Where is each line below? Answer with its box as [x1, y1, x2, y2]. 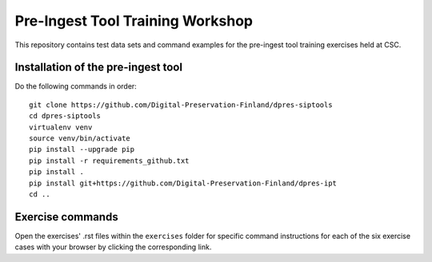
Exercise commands [14, 210, 119, 224]
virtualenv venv [29, 122, 93, 132]
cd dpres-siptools [29, 112, 102, 121]
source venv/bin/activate [29, 134, 131, 143]
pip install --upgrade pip [29, 145, 135, 154]
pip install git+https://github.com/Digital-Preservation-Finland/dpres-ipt [29, 178, 338, 188]
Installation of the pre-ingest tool [14, 61, 183, 74]
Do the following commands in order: [14, 81, 138, 91]
